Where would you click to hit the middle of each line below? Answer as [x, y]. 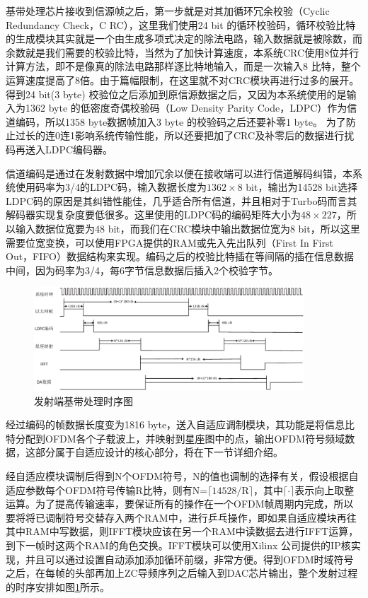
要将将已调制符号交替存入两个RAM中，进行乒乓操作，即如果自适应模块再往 [181, 517]
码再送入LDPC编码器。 [59, 149]
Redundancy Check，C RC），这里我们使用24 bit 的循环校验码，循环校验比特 [181, 24]
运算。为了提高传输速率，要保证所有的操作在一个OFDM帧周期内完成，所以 [180, 504]
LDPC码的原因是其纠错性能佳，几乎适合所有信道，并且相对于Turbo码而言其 [182, 200]
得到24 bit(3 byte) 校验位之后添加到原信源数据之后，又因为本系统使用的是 [176, 94]
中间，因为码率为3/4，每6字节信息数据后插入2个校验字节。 [142, 270]
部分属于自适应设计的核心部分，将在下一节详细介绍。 [159, 452]
